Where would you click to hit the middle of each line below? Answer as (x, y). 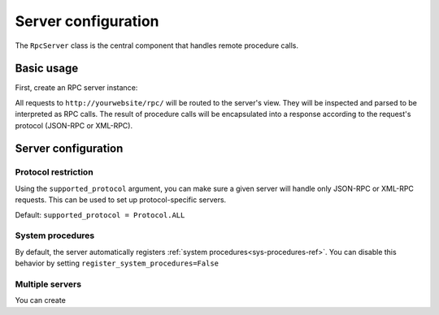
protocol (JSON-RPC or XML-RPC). (74, 125)
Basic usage (47, 69)
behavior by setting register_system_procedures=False (117, 263)
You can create (41, 300)
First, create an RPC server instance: (76, 88)
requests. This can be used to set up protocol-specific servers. (121, 200)
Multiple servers (48, 284)
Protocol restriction (54, 172)
